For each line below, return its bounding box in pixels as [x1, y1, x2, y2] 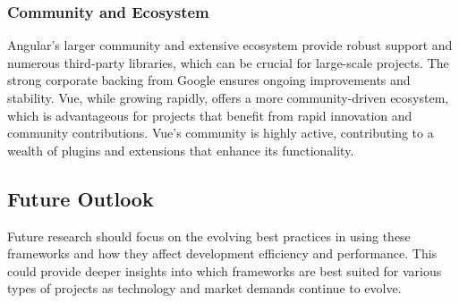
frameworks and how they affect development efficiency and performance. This [7, 244, 438, 263]
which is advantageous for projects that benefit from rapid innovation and [7, 105, 412, 124]
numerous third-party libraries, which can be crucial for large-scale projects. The [7, 53, 449, 72]
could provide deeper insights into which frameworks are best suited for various [7, 261, 442, 280]
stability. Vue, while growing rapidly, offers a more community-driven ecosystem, [7, 88, 449, 106]
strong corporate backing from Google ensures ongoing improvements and [7, 71, 411, 89]
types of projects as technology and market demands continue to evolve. [7, 279, 402, 298]
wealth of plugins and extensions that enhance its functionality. [7, 140, 354, 159]
